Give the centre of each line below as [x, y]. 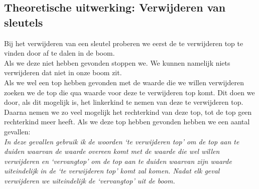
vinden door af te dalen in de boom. [59, 53]
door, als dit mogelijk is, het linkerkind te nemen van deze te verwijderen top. [124, 102]
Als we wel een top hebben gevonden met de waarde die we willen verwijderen [124, 82]
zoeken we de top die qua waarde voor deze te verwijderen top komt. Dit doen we [129, 92]
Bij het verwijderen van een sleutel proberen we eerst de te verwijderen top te [124, 43]
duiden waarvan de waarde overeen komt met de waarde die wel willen [112, 151]
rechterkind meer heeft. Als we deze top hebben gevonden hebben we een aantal [127, 122]
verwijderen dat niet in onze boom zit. [63, 72]
